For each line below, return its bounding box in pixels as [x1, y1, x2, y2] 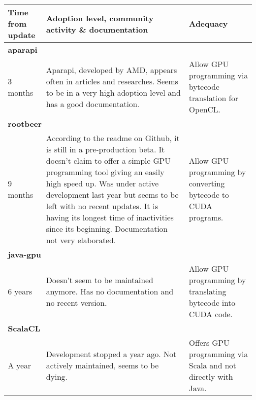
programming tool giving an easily [46, 166, 164, 178]
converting [189, 178, 225, 189]
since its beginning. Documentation [46, 223, 168, 234]
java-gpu [8, 249, 41, 260]
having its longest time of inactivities [46, 212, 174, 223]
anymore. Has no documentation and [46, 286, 174, 297]
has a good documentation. [46, 98, 140, 109]
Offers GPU [189, 337, 229, 348]
